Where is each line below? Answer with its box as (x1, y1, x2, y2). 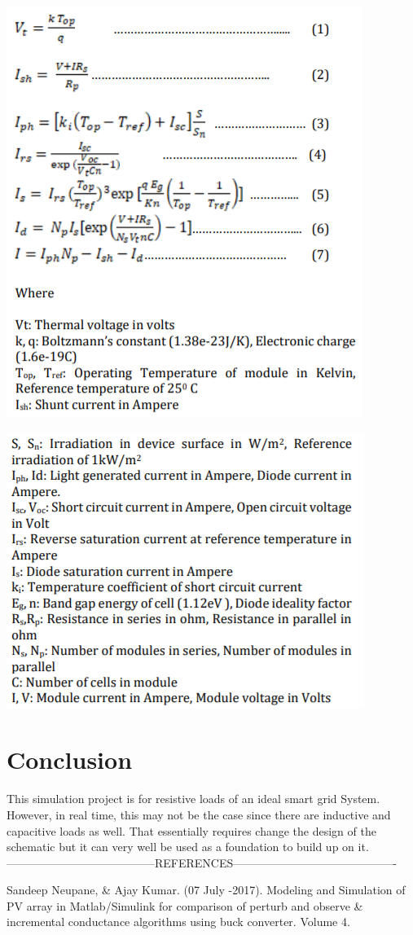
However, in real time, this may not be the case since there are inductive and (7, 806, 391, 823)
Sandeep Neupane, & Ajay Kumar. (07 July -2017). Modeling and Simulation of (7, 881, 406, 898)
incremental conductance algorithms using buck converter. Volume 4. (7, 913, 350, 930)
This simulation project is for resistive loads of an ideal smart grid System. (7, 790, 380, 807)
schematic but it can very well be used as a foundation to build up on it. (7, 838, 369, 855)
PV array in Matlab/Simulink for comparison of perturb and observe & (7, 897, 363, 914)
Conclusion (7, 743, 133, 776)
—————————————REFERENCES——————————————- (7, 854, 397, 871)
